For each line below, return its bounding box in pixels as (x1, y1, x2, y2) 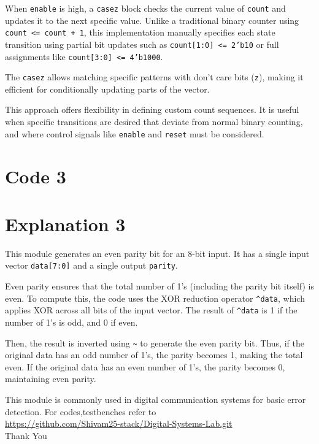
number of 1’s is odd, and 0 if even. (5, 315, 138, 328)
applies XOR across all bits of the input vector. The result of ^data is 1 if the (5, 304, 298, 316)
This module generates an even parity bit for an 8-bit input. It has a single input (5, 247, 310, 259)
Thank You (5, 429, 47, 442)
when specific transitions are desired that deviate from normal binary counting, (5, 115, 303, 128)
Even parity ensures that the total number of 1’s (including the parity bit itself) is (5, 280, 314, 293)
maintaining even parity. (5, 372, 96, 385)
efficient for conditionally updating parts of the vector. (5, 82, 210, 95)
